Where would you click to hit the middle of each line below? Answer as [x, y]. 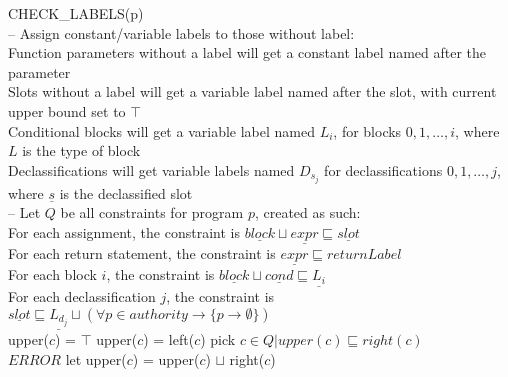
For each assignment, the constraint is [124, 232]
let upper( [96, 358]
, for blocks [367, 130]
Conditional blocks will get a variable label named [161, 130]
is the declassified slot [126, 192]
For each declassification [82, 296]
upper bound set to [67, 110]
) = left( [169, 339]
